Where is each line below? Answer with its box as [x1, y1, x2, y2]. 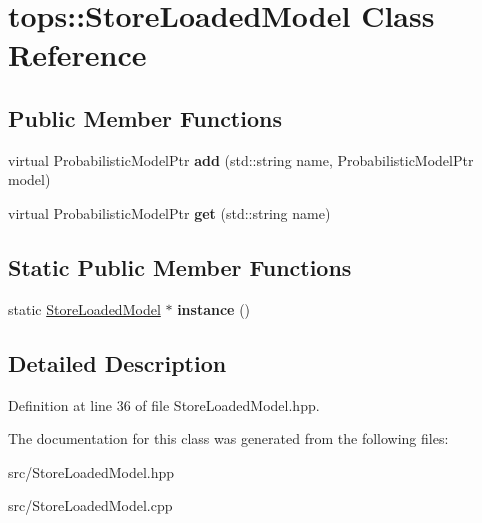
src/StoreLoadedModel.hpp [8, 461, 175, 482]
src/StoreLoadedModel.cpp [8, 495, 173, 516]
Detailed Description [8, 347, 227, 378]
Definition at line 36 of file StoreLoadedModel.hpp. [8, 394, 320, 415]
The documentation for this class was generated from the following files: [8, 428, 449, 449]
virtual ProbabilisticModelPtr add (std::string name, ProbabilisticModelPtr [8, 149, 474, 170]
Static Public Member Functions [8, 251, 352, 282]
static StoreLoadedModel [8, 298, 161, 319]
